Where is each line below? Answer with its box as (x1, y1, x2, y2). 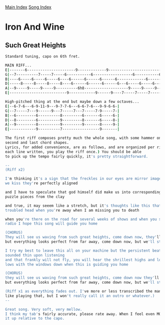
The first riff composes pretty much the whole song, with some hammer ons (5, 135, 164, 141)
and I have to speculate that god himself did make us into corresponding (5, 190, 162, 195)
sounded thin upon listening (5, 253, 65, 258)
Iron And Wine (5, 22, 65, 32)
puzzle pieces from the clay (5, 194, 65, 199)
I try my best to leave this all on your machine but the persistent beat (5, 248, 162, 253)
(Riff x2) (5, 167, 26, 172)
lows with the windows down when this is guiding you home (5, 262, 129, 267)
